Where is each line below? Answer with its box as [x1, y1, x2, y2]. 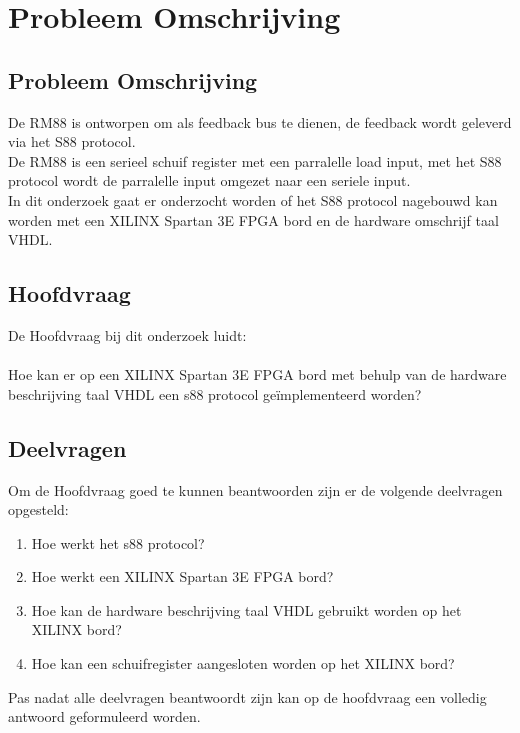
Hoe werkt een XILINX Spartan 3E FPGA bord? [31, 566, 334, 587]
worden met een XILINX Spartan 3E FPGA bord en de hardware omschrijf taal [8, 209, 499, 230]
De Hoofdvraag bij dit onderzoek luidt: [8, 324, 247, 345]
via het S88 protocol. [8, 131, 136, 152]
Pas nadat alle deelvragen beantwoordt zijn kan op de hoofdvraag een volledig [8, 686, 487, 707]
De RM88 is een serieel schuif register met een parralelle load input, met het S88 [8, 150, 502, 171]
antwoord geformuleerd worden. [8, 706, 201, 727]
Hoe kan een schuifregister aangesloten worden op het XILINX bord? [31, 653, 455, 674]
